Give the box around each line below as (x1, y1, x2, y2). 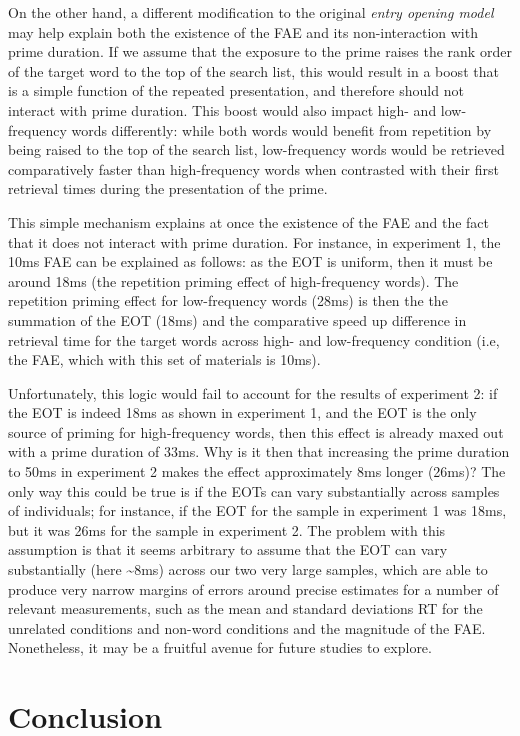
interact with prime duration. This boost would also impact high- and (8, 99, 437, 120)
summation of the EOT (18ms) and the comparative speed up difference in (8, 309, 467, 330)
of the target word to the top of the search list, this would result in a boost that (8, 60, 499, 81)
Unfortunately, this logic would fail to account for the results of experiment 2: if (8, 382, 498, 403)
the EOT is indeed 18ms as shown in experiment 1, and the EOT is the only (8, 402, 477, 423)
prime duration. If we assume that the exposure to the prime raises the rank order (8, 41, 512, 62)
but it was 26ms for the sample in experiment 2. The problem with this (8, 519, 446, 540)
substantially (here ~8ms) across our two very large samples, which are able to (8, 559, 488, 580)
